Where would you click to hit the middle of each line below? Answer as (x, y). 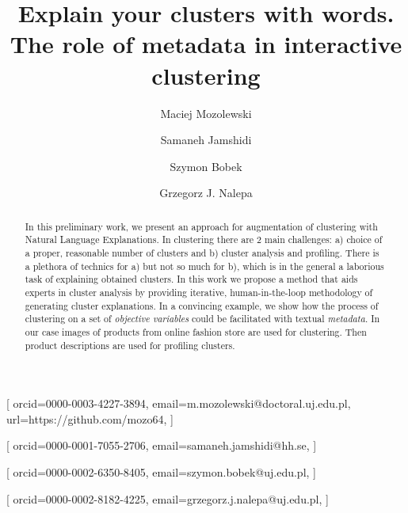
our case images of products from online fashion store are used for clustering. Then (196, 331)
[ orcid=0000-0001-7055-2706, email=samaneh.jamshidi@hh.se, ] (162, 445)
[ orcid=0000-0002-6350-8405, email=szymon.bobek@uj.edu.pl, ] (161, 472)
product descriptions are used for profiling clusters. (130, 345)
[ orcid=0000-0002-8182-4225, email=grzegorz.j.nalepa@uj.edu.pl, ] (168, 498)
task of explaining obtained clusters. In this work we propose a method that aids (191, 279)
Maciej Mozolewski (206, 113)
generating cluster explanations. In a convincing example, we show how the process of (202, 305)
